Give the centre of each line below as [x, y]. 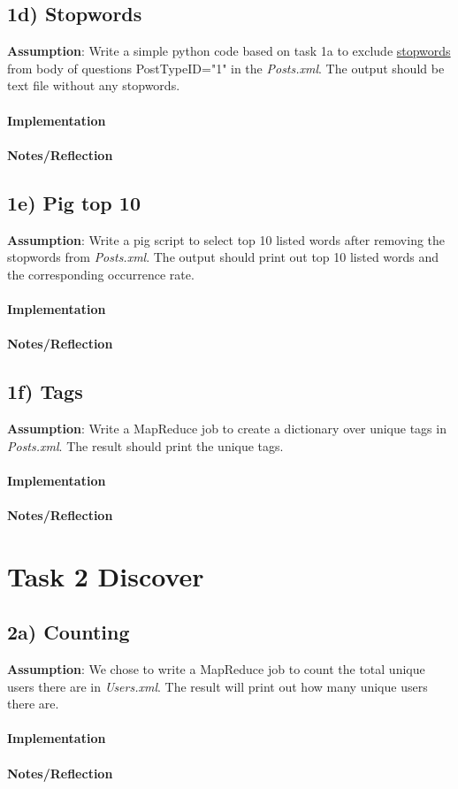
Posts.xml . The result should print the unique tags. [145, 445]
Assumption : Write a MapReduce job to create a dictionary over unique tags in [227, 428]
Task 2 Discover [106, 575]
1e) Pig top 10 [74, 202]
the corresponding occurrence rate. [101, 274]
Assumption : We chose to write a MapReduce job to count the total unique [216, 669]
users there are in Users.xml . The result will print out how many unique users [218, 686]
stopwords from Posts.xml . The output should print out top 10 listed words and [223, 257]
